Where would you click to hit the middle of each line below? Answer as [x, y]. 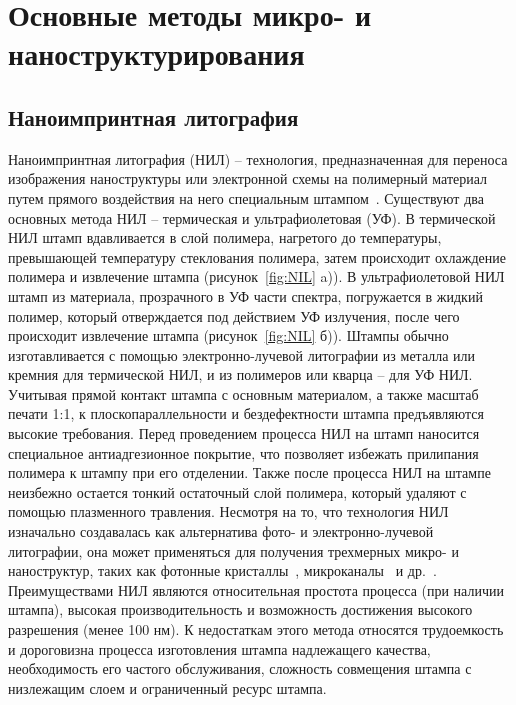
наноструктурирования [156, 53]
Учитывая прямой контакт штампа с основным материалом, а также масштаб [243, 393]
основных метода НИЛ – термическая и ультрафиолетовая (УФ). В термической [252, 217]
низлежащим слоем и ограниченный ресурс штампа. [167, 687]
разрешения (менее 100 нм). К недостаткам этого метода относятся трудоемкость [256, 629]
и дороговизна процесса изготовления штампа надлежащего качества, [219, 648]
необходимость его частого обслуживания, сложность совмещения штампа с [240, 668]
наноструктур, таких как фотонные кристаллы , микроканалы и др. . [222, 570]
